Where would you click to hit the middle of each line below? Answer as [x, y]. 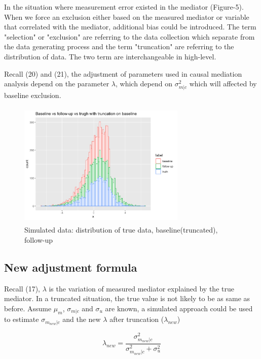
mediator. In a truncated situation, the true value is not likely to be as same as [127, 298]
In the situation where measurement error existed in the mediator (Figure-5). [124, 7]
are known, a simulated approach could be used [179, 308]
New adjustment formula [71, 267]
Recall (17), [22, 288]
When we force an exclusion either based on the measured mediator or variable [127, 17]
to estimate [22, 319]
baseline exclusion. [33, 95]
